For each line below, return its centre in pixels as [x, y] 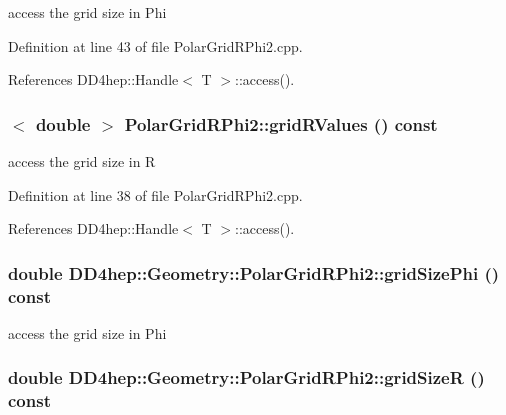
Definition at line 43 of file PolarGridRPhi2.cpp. [155, 45]
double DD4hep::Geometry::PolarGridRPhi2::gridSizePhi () [254, 272]
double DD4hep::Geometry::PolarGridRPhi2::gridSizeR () [246, 377]
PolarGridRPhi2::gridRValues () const [281, 123]
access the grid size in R [82, 161]
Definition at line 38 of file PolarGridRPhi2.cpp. [155, 194]
